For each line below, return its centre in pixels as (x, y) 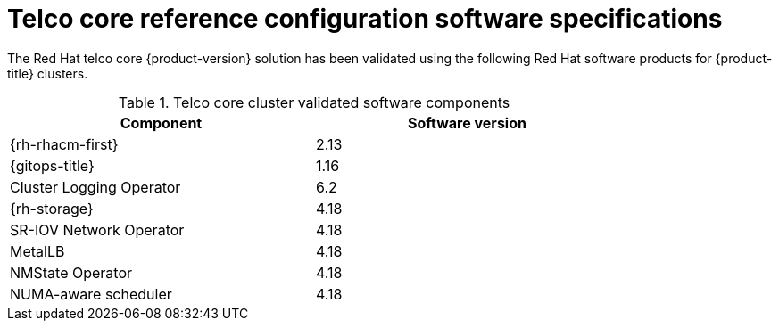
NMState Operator (71, 272)
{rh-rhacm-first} (64, 144)
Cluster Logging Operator (95, 187)
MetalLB (37, 251)
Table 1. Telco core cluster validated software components (314, 102)
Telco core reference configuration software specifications (365, 19)
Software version (467, 123)
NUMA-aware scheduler (91, 294)
